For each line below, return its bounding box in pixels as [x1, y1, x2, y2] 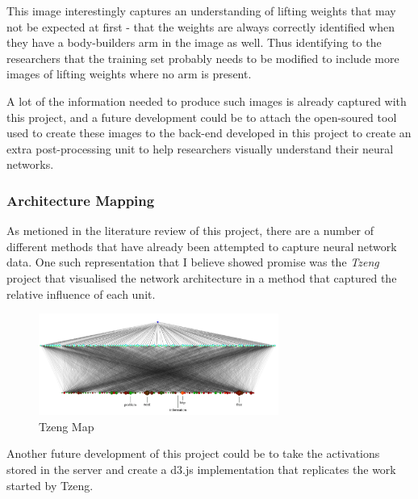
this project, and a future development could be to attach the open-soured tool [6, 108, 397, 125]
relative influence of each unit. [6, 285, 156, 302]
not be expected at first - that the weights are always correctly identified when [6, 18, 395, 35]
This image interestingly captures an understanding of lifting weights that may [6, 2, 396, 19]
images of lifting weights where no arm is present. [6, 65, 252, 82]
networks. [6, 156, 54, 173]
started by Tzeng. [6, 476, 94, 493]
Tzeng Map [39, 417, 94, 434]
